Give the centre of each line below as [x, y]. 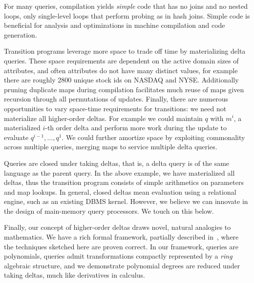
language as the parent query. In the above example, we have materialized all [119, 172]
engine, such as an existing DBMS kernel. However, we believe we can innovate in [126, 201]
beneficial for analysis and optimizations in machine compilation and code [115, 25]
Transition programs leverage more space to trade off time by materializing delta [125, 51]
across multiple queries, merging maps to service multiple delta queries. [111, 147]
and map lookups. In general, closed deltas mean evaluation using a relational [120, 192]
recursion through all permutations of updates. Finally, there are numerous [116, 99]
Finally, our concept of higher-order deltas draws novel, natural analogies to [117, 227]
